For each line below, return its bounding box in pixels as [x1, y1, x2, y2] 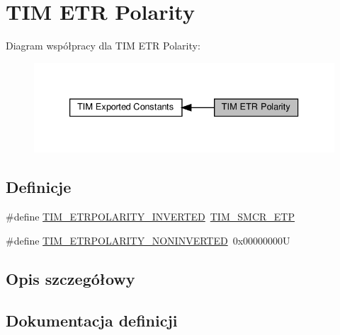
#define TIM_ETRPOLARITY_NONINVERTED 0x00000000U [6, 233, 290, 247]
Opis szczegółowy [6, 267, 135, 289]
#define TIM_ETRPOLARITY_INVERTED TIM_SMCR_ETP [6, 209, 295, 224]
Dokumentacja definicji [6, 309, 178, 331]
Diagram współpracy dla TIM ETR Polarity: [6, 38, 200, 53]
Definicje [6, 176, 72, 198]
